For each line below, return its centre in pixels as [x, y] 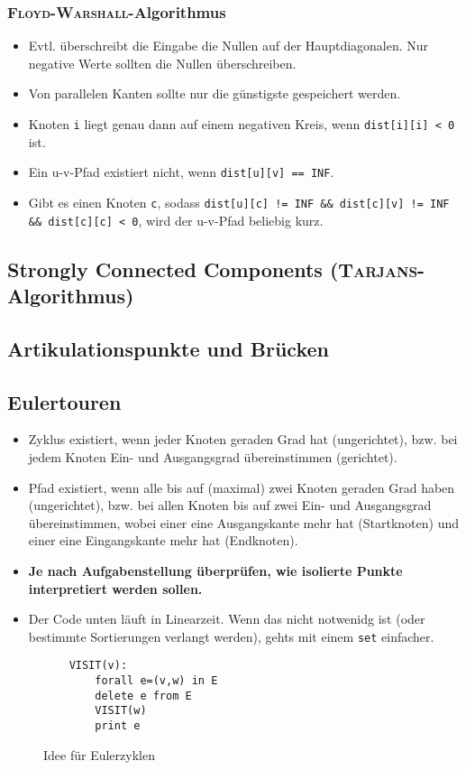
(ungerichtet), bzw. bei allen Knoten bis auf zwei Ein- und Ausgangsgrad [230, 505]
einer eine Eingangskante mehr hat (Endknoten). [163, 540]
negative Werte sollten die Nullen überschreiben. [162, 63]
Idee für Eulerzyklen [99, 754]
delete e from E [143, 696]
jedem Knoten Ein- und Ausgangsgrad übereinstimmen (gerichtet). [213, 456]
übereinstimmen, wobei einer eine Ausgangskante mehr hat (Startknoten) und [243, 522]
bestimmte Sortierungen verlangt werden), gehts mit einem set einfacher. [231, 636]
